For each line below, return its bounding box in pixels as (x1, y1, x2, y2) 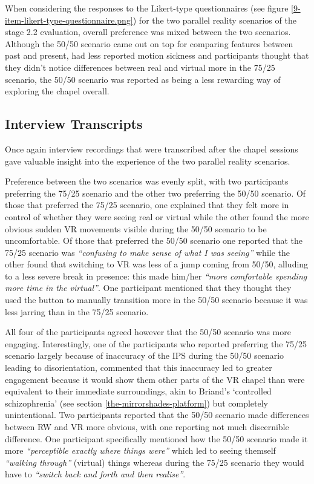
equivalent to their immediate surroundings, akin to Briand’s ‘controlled (5, 385, 272, 397)
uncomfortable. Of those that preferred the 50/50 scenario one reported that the (5, 234, 303, 247)
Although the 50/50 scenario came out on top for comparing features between (5, 37, 293, 50)
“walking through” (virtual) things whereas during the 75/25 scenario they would (5, 456, 304, 468)
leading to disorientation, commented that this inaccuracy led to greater (5, 361, 272, 374)
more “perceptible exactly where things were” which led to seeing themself (5, 444, 276, 457)
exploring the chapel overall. (5, 85, 110, 97)
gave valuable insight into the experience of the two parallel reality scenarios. (5, 154, 290, 167)
